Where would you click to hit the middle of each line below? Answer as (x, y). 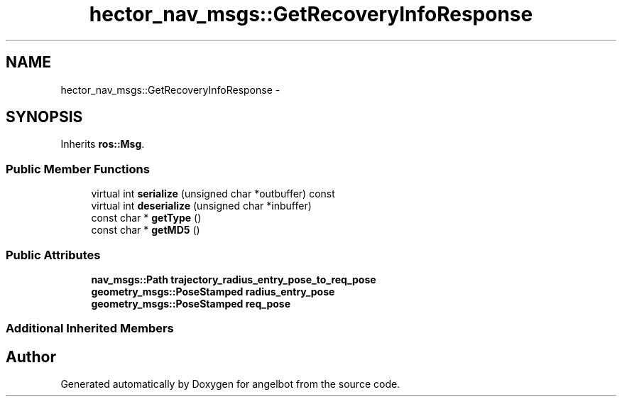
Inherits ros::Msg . (103, 144)
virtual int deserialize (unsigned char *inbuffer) (201, 206)
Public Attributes (53, 255)
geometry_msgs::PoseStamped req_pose (191, 303)
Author (31, 357)
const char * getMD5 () (146, 230)
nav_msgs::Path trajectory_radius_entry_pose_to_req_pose (234, 279)
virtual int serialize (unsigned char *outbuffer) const (213, 194)
